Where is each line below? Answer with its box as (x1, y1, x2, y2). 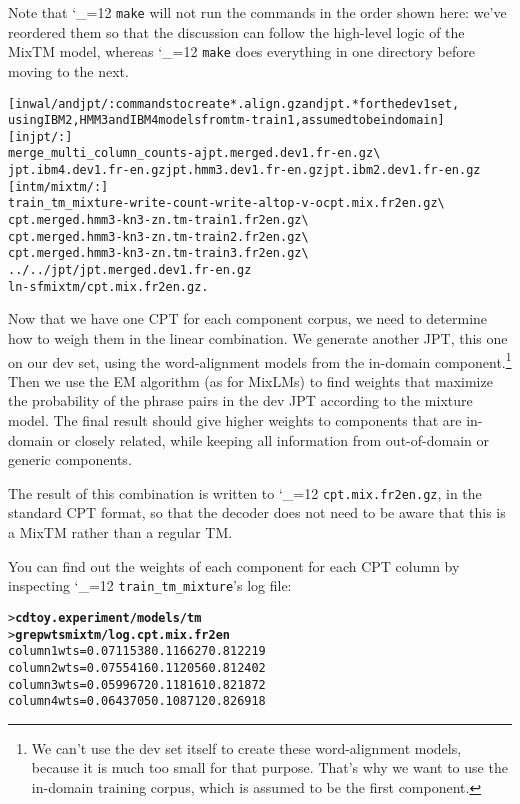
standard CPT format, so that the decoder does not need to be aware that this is (8, 502, 506, 523)
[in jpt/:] (8, 129, 73, 144)
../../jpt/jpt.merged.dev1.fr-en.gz (8, 263, 252, 278)
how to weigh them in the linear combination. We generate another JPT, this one (8, 327, 508, 348)
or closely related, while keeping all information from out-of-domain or (57, 429, 489, 450)
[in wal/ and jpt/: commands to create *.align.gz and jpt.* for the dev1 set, (8, 96, 460, 111)
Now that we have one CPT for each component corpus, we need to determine (8, 308, 488, 329)
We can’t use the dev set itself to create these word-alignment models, (31, 737, 462, 758)
